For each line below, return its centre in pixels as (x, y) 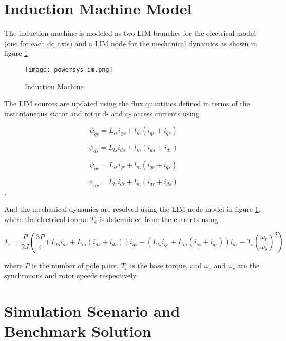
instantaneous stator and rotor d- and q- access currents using (102, 113)
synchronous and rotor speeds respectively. (71, 275)
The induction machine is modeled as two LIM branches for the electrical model (130, 33)
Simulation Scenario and (92, 310)
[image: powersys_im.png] (69, 69)
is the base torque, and (166, 265)
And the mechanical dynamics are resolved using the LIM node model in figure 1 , (132, 209)
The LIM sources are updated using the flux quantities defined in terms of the (127, 103)
